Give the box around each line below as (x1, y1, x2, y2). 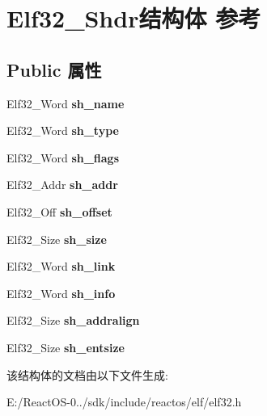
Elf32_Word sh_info (6, 284, 116, 301)
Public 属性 (6, 57, 102, 82)
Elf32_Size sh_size (6, 230, 107, 247)
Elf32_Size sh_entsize (6, 338, 125, 355)
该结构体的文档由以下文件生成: (6, 366, 168, 383)
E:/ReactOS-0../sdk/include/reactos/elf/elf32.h (6, 393, 242, 410)
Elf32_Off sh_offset (6, 203, 112, 220)
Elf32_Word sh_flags (6, 149, 120, 166)
